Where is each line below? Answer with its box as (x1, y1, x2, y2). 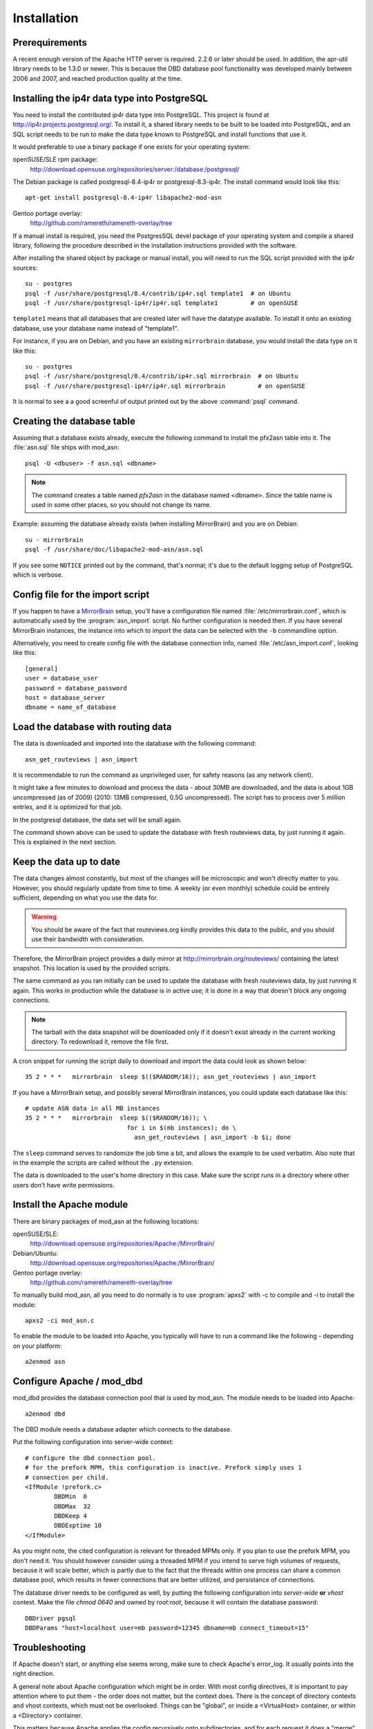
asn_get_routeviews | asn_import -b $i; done (133, 1134, 291, 1141)
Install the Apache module (12, 1199, 128, 1210)
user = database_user (25, 674, 98, 683)
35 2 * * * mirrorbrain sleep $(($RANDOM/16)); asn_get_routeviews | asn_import (25, 1073, 317, 1081)
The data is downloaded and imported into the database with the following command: (12, 739, 256, 748)
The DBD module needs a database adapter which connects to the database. (12, 1425, 232, 1433)
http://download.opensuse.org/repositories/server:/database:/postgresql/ (30, 165, 240, 173)
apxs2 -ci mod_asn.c (25, 1317, 95, 1324)
